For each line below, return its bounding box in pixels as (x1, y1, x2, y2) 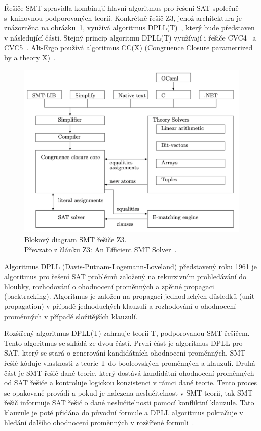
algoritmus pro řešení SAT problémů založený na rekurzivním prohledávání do (4, 271, 247, 282)
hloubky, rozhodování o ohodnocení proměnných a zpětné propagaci (4, 281, 214, 291)
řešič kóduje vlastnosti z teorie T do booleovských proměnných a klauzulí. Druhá (4, 358, 255, 368)
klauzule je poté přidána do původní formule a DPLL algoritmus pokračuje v (4, 407, 243, 417)
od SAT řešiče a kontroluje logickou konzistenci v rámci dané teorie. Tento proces (4, 377, 257, 388)
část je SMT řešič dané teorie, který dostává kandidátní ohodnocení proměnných (4, 367, 254, 378)
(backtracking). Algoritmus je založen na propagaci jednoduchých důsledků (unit (4, 291, 255, 301)
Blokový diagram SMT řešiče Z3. (24, 234, 127, 245)
